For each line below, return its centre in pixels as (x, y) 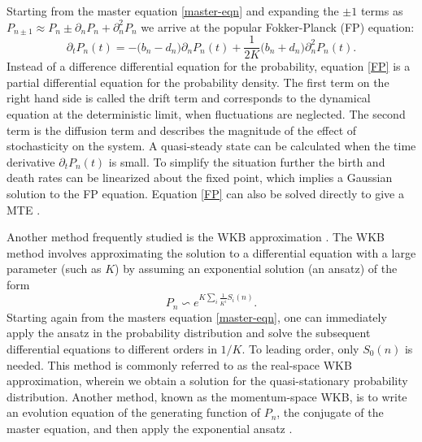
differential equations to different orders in (112, 348)
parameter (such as (54, 269)
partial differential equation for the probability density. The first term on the (198, 82)
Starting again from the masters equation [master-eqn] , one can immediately (197, 316)
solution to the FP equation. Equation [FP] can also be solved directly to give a (205, 193)
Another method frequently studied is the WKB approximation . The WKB (196, 237)
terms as (382, 11)
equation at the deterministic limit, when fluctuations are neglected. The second (206, 114)
